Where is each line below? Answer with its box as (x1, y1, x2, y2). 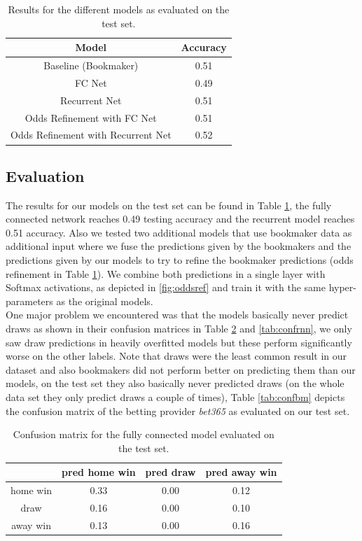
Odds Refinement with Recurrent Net (11, 127, 172, 142)
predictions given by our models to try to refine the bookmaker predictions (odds (6, 253, 354, 267)
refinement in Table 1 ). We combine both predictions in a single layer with (6, 266, 326, 281)
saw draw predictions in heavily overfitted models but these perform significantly (6, 335, 352, 349)
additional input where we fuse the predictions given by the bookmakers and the (6, 239, 351, 253)
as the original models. (56, 293, 153, 308)
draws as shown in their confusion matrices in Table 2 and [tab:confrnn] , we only (6, 321, 352, 336)
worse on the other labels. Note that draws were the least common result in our (6, 349, 347, 363)
